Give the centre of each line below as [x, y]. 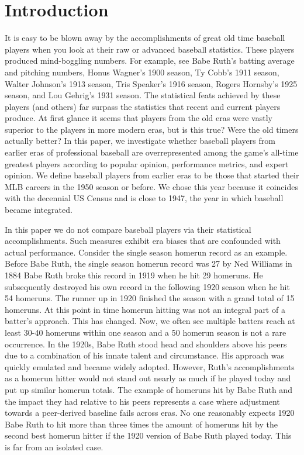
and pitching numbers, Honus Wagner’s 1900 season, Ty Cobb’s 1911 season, [142, 72]
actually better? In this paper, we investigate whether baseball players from [140, 141]
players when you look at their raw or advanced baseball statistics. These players [150, 49]
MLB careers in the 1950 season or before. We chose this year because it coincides [151, 186]
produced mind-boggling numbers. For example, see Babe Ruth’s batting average [150, 61]
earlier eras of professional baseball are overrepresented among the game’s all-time [152, 152]
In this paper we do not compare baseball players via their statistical [128, 229]
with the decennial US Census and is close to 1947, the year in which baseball [144, 198]
